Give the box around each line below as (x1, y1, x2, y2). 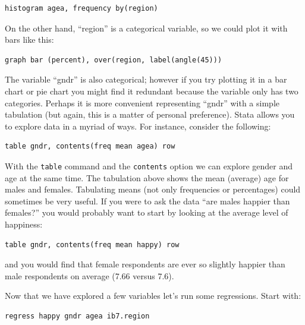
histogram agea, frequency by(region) (5, 4, 158, 12)
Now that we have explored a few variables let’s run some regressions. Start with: (5, 289, 301, 302)
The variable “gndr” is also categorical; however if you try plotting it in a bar (5, 73, 287, 86)
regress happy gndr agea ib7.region (5, 311, 150, 320)
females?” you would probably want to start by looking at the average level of (5, 206, 288, 219)
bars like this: (5, 33, 54, 46)
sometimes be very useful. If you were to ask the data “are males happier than (5, 194, 290, 207)
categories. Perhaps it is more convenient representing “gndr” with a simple (5, 96, 279, 109)
